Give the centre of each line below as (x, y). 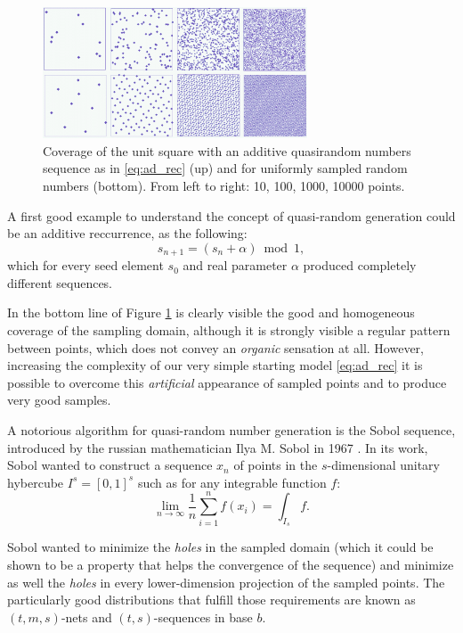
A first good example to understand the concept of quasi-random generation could (231, 215)
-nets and (86, 617)
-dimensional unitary (384, 465)
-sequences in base (203, 617)
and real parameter (235, 265)
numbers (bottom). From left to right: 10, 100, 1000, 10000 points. (224, 186)
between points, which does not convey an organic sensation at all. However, (215, 347)
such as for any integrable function (232, 482)
